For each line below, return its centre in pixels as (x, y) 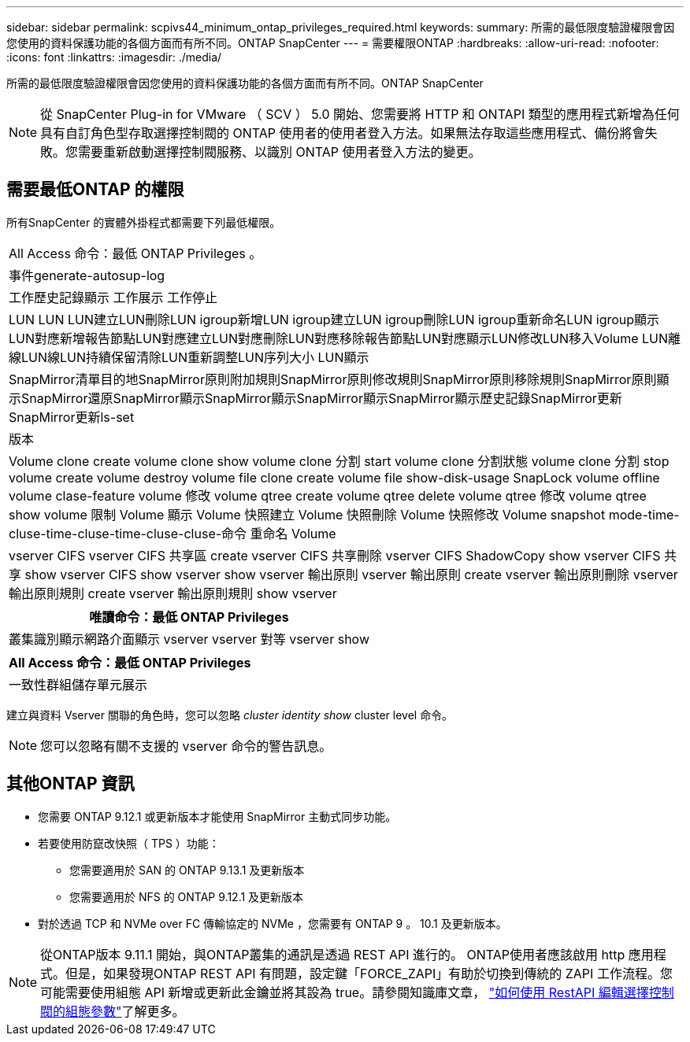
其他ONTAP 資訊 (70, 784)
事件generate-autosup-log (87, 275)
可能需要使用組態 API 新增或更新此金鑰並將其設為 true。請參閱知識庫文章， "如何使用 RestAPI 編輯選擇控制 (357, 992)
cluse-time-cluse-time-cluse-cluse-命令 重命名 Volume (172, 533)
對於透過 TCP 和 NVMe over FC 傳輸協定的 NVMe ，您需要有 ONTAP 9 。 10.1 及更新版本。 (273, 923)
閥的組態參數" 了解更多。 (113, 1011)
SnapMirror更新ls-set (72, 417)
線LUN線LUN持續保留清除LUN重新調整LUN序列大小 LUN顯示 (189, 357)
